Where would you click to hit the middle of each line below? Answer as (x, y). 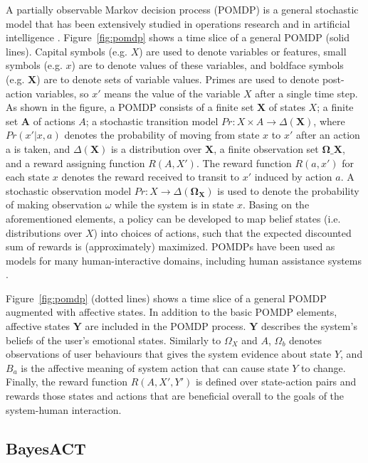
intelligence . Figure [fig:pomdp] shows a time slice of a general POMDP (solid (178, 37)
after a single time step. (306, 93)
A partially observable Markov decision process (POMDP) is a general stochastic (182, 9)
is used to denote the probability (288, 190)
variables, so (62, 93)
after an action (328, 135)
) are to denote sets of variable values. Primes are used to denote (178, 79)
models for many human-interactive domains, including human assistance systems (184, 260)
